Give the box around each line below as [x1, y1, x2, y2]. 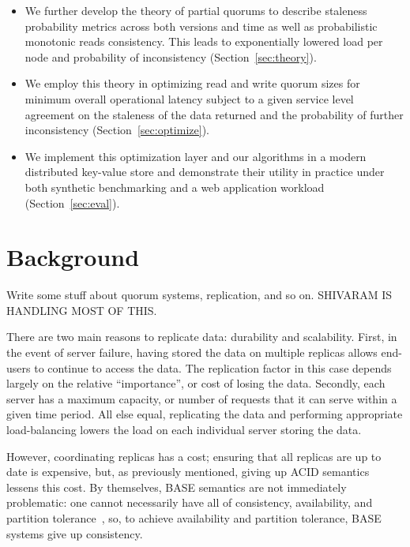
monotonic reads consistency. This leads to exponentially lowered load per [24, 33, 383, 50]
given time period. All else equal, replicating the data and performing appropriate [6, 406, 403, 422]
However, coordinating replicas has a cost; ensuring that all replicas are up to [6, 448, 382, 464]
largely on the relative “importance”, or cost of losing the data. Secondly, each [6, 375, 386, 392]
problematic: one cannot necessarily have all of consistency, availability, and [6, 494, 373, 511]
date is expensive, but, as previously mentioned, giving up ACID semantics [6, 463, 370, 480]
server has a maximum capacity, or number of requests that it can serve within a [6, 390, 397, 407]
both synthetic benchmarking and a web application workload [24, 178, 325, 195]
